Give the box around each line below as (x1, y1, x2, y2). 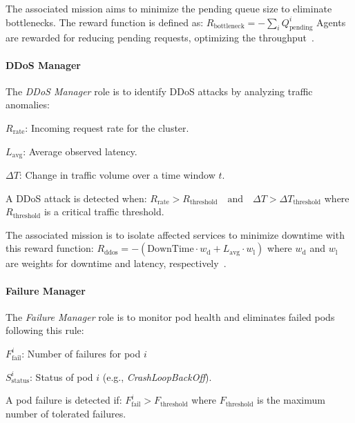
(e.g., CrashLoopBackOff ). (102, 369, 212, 384)
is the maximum (257, 393, 325, 407)
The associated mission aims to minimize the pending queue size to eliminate (6, 1, 332, 15)
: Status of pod (30, 369, 93, 384)
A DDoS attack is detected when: (6, 190, 147, 205)
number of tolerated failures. (6, 406, 126, 420)
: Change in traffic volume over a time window (19, 168, 215, 182)
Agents (316, 14, 346, 29)
